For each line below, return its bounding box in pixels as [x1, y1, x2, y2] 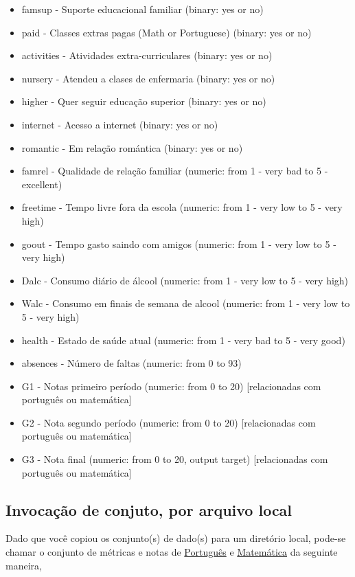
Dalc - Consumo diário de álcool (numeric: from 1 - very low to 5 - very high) [21, 273, 349, 287]
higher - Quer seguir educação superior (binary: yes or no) [21, 94, 266, 109]
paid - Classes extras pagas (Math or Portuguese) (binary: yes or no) [21, 25, 312, 39]
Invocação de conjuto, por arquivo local [5, 499, 293, 520]
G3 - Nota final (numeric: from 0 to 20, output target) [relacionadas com [21, 452, 328, 466]
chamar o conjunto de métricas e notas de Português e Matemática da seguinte [5, 545, 338, 559]
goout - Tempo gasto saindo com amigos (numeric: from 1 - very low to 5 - [21, 236, 336, 251]
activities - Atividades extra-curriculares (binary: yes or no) [21, 48, 273, 63]
